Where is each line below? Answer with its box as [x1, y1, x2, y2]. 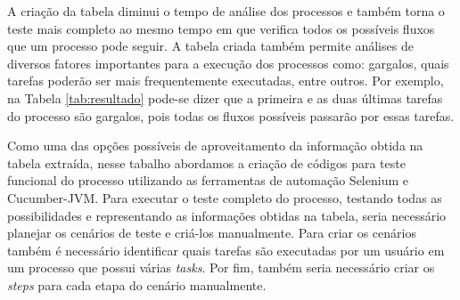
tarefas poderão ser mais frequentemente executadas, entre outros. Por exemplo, [7, 71, 444, 90]
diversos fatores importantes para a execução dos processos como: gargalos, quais [7, 53, 449, 72]
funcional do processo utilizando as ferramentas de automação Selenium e [7, 171, 408, 190]
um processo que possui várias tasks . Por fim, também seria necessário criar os [7, 258, 435, 277]
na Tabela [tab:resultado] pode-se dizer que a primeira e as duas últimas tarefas [7, 88, 443, 107]
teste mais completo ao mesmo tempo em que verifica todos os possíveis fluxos [7, 19, 435, 37]
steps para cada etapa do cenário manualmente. [7, 275, 267, 294]
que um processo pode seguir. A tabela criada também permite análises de [7, 36, 414, 55]
